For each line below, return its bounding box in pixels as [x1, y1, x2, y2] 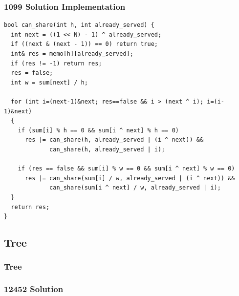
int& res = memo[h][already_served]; [11, 50, 133, 57]
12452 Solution [4, 283, 64, 295]
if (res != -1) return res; [11, 60, 102, 67]
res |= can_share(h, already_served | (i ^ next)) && [24, 136, 204, 144]
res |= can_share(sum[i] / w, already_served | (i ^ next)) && [24, 174, 235, 182]
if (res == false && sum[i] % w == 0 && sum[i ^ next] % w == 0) [18, 165, 235, 172]
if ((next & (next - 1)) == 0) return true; [11, 41, 158, 48]
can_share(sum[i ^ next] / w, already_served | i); [49, 184, 221, 191]
